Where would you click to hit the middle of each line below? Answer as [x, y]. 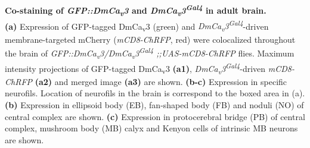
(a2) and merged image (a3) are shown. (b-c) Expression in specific [161, 81]
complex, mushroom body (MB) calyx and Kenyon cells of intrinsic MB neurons [151, 128]
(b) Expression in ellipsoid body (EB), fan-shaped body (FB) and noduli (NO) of [154, 104]
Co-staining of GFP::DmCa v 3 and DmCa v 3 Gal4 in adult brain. [136, 10]
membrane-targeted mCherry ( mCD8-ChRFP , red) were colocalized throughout [150, 39]
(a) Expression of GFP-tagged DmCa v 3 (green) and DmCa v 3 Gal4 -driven [137, 26]
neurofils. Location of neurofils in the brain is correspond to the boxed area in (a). [155, 93]
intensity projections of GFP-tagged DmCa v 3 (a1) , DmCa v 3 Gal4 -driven [135, 68]
